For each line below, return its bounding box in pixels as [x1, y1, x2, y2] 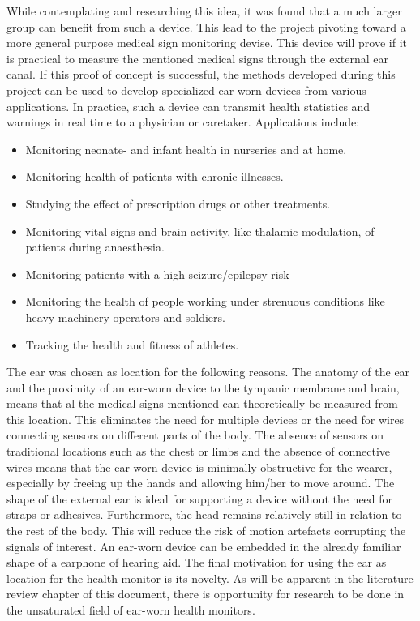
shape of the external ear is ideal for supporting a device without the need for [6, 490, 393, 507]
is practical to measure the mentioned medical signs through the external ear [6, 49, 389, 66]
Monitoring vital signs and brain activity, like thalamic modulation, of [25, 222, 375, 239]
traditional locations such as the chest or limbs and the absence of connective [6, 443, 391, 460]
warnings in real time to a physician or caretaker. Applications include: [6, 113, 360, 131]
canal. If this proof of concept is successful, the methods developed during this [6, 66, 396, 83]
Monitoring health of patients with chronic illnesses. [25, 168, 284, 185]
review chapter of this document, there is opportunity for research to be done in [6, 585, 405, 602]
